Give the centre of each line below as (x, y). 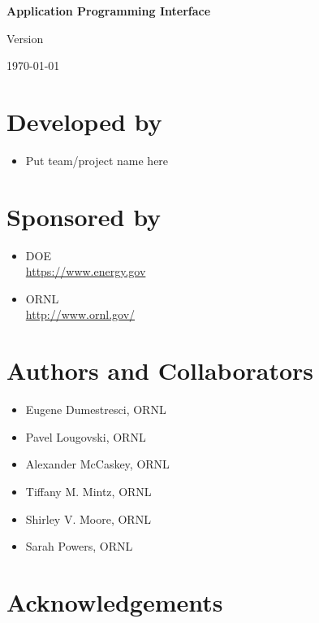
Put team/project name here (97, 160)
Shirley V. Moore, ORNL (88, 518)
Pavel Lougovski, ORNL (86, 436)
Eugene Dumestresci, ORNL (96, 410)
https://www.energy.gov (86, 271)
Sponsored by (84, 216)
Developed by (84, 121)
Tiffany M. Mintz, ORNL (88, 491)
